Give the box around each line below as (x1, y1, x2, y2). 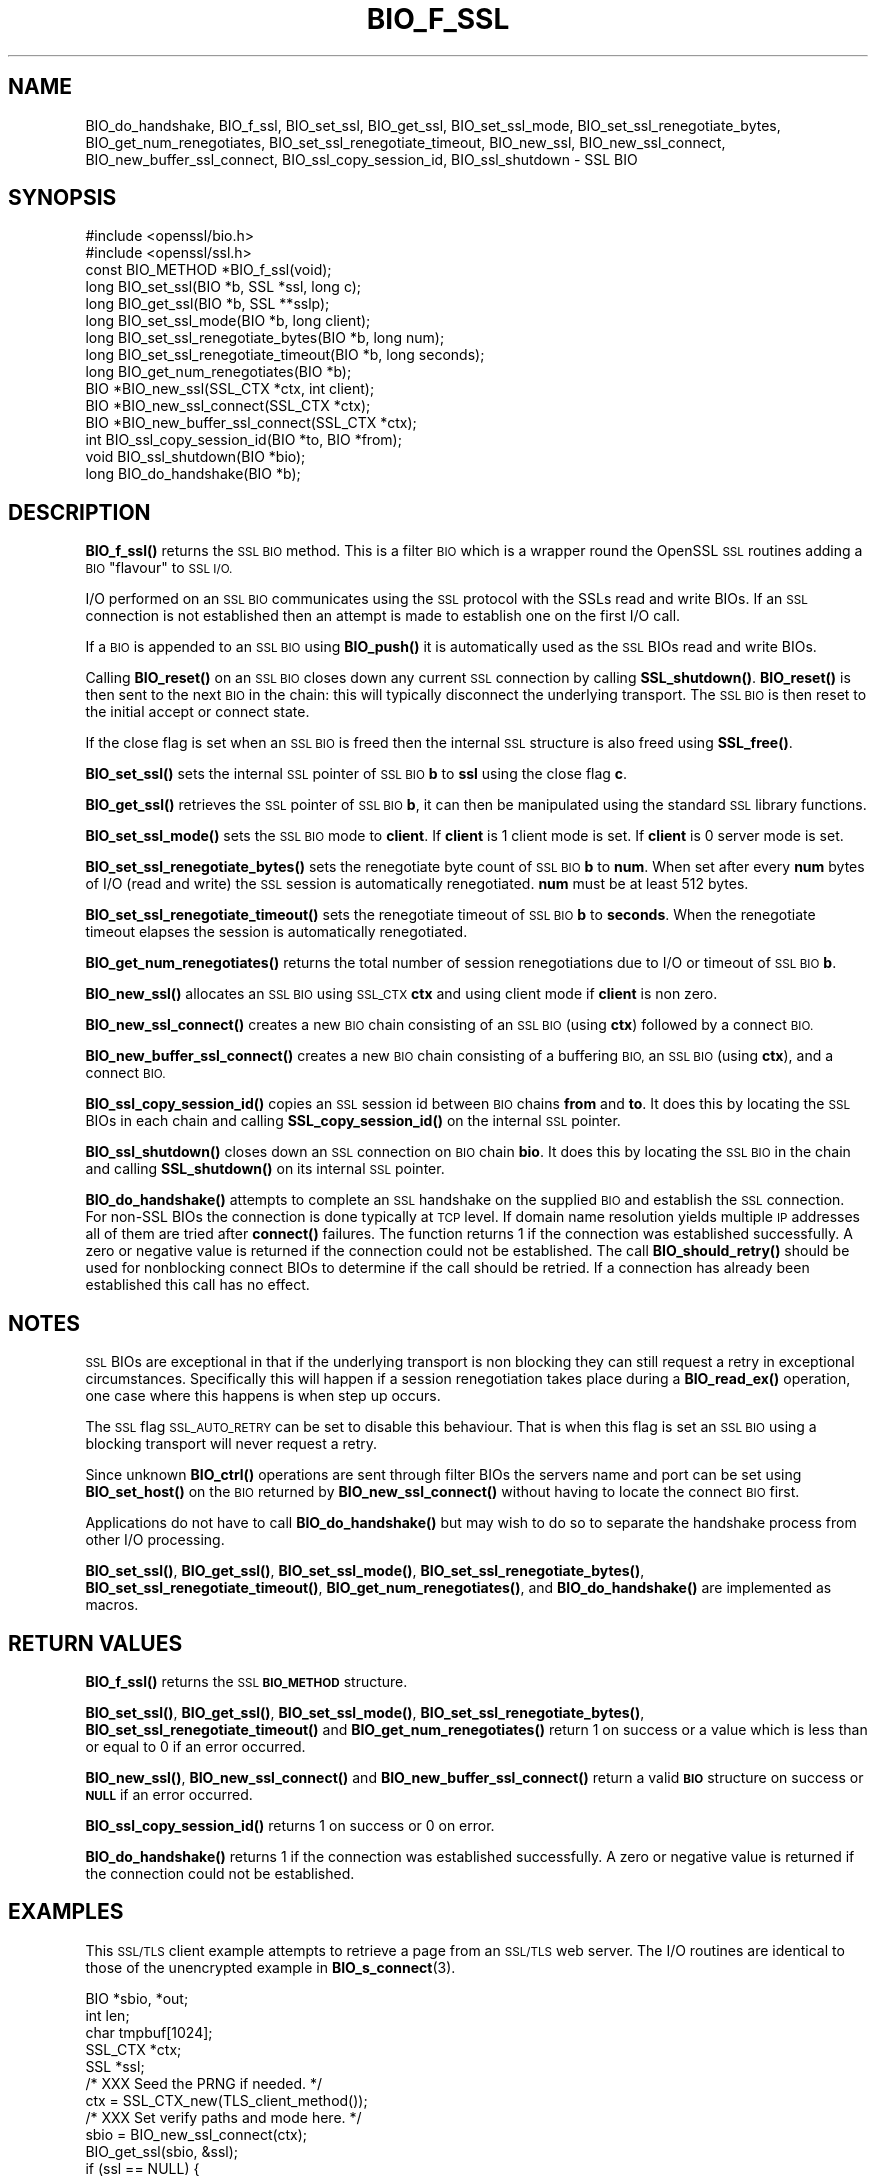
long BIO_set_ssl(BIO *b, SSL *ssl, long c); (85, 278, 362, 296)
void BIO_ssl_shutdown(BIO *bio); (85, 448, 306, 466)
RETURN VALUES (8, 1630, 183, 1656)
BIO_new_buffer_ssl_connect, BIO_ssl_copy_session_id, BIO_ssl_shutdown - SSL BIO (85, 150, 638, 168)
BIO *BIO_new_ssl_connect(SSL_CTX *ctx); (85, 397, 371, 415)
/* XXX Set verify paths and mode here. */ (85, 2108, 362, 2126)
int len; (85, 2006, 130, 2024)
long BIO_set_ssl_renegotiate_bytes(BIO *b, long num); (85, 329, 445, 347)
